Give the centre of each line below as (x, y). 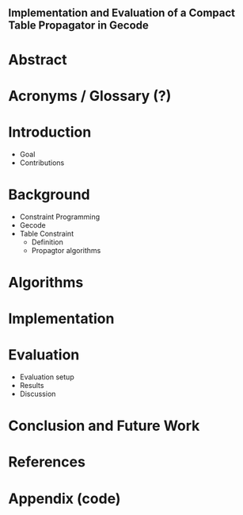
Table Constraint (46, 233)
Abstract (38, 60)
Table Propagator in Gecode (78, 26)
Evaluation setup (47, 377)
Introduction (50, 132)
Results (32, 385)
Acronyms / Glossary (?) (90, 96)
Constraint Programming (60, 217)
